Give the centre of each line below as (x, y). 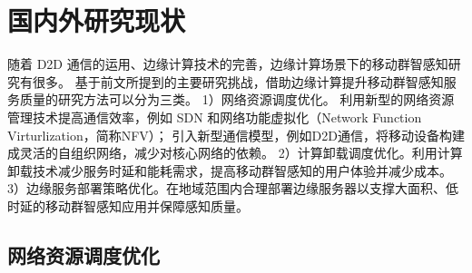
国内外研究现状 (97, 20)
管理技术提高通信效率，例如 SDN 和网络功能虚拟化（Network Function (215, 117)
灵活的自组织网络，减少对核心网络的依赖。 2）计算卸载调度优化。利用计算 (241, 153)
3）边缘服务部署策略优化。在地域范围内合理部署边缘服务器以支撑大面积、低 (233, 188)
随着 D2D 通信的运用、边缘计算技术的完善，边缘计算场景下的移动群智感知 (228, 64)
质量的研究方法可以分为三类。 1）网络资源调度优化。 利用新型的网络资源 (237, 99)
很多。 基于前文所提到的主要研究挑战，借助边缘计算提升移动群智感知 (238, 81)
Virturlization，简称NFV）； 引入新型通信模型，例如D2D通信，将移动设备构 (230, 135)
